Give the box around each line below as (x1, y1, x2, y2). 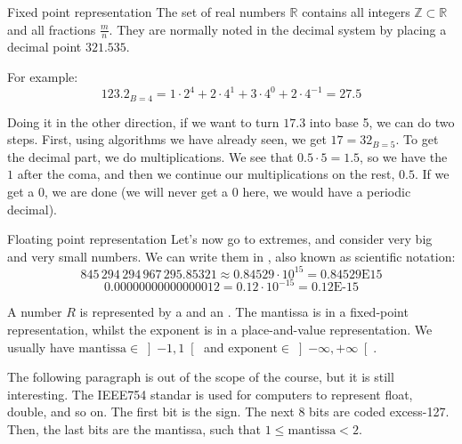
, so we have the (360, 147, 448, 165)
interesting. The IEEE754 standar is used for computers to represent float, (7, 384, 413, 403)
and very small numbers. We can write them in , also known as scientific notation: (7, 246, 456, 265)
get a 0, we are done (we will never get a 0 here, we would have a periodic (7, 182, 411, 200)
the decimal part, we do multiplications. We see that (7, 147, 294, 165)
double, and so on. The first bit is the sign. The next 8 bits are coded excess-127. (7, 402, 450, 421)
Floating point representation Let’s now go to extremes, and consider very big (7, 230, 433, 248)
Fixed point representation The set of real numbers (7, 3, 286, 20)
